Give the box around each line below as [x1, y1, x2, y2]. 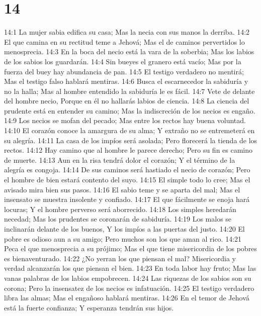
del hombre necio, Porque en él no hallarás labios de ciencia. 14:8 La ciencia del [4, 95, 249, 106]
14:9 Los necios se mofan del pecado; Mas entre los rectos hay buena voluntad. [4, 115, 246, 126]
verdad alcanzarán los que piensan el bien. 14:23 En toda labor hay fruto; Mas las [4, 263, 256, 273]
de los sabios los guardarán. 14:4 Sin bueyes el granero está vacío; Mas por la [4, 56, 241, 66]
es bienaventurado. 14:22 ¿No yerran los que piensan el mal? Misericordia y [4, 253, 236, 263]
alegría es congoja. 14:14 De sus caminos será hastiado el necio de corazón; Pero [4, 164, 250, 175]
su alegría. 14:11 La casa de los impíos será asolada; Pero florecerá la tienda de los [4, 135, 257, 145]
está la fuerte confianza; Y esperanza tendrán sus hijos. [4, 302, 174, 312]
